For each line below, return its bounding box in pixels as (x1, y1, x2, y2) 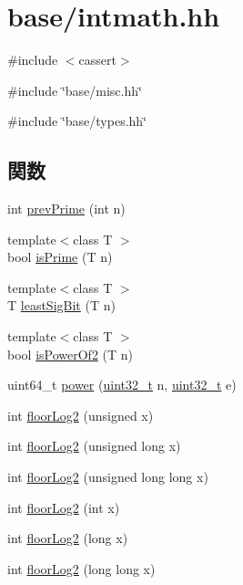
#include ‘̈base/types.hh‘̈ (7, 111, 147, 131)
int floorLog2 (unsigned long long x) (7, 467, 208, 486)
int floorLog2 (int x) (7, 497, 120, 517)
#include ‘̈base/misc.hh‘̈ (7, 80, 142, 99)
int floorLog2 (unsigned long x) (7, 436, 181, 455)
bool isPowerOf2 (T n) (7, 344, 133, 363)
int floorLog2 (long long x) (7, 559, 156, 578)
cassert (78, 50, 116, 69)
